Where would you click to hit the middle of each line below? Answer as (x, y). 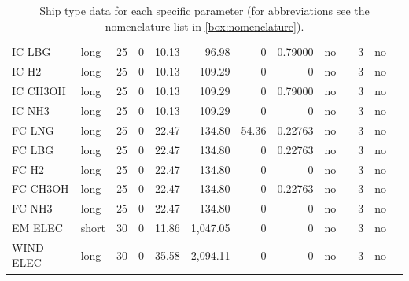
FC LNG (33, 129)
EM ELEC (37, 228)
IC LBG (31, 52)
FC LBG (33, 149)
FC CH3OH (41, 189)
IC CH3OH (39, 91)
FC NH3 (32, 208)
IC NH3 (31, 110)
